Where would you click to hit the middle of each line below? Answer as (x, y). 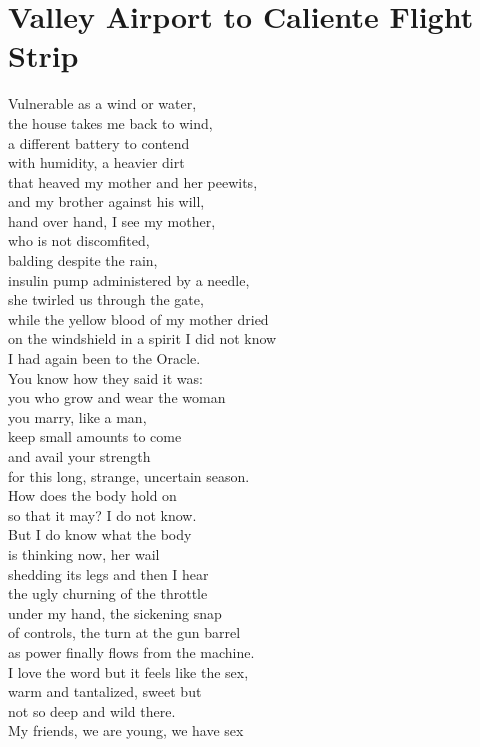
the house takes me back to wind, (110, 122)
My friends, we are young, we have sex (126, 730)
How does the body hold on (92, 495)
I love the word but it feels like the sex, (128, 671)
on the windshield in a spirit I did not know (142, 338)
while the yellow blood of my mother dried (138, 318)
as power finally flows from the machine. (131, 651)
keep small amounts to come (95, 436)
